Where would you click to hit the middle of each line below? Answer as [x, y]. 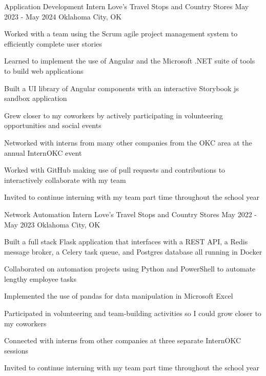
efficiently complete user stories [53, 43]
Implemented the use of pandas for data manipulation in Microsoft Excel [119, 296]
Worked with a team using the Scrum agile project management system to [121, 34]
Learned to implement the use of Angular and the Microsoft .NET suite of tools [130, 61]
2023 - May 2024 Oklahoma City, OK [63, 16]
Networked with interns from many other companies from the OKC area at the [128, 142]
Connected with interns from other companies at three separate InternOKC [123, 340]
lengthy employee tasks [40, 278]
